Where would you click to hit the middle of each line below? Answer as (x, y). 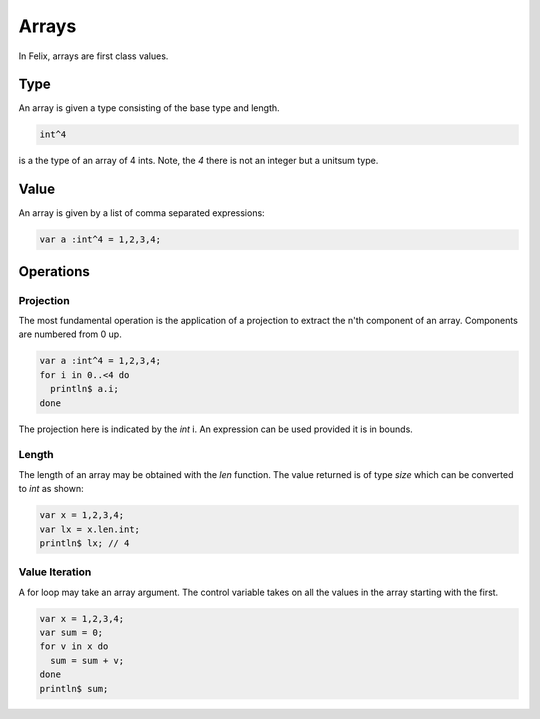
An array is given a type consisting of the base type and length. (149, 108)
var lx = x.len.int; (89, 529)
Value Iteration (55, 572)
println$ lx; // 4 (84, 543)
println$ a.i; (85, 389)
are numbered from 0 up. (70, 334)
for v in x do (74, 646)
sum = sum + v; (87, 660)
